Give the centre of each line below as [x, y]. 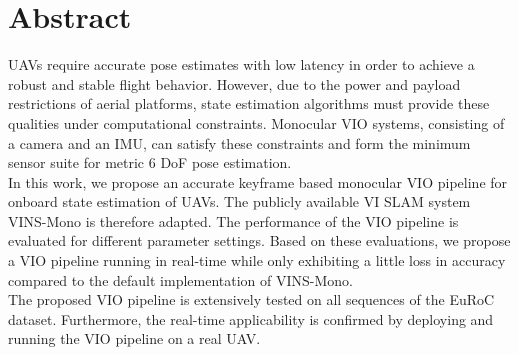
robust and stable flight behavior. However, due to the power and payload [234, 83]
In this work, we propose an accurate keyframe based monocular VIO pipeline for [258, 181]
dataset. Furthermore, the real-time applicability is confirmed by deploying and [251, 318]
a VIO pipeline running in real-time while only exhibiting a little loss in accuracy [257, 260]
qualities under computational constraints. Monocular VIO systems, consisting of [256, 122]
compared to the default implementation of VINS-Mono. [181, 279]
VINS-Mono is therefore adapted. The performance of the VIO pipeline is [233, 220]
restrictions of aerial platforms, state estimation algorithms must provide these [249, 103]
